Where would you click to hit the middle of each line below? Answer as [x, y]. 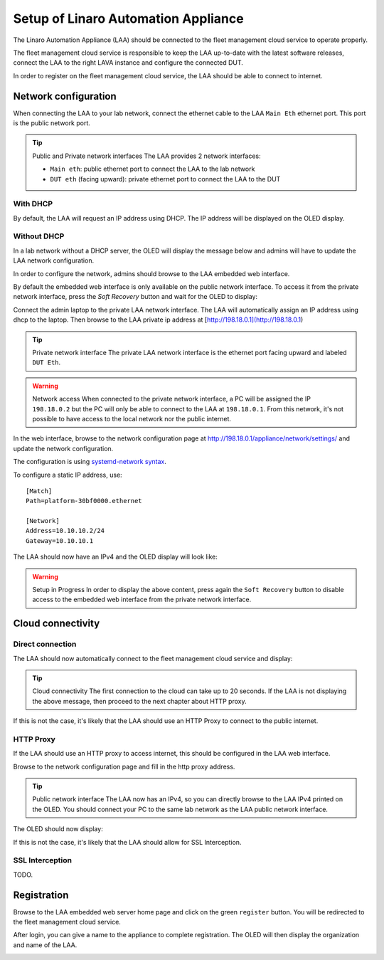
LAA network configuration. [54, 260]
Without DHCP [39, 236]
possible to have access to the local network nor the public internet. [132, 418]
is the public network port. [52, 123]
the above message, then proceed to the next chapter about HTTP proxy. [139, 701]
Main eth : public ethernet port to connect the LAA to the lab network [153, 169]
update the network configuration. [63, 448]
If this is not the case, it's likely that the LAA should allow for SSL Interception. [127, 842]
